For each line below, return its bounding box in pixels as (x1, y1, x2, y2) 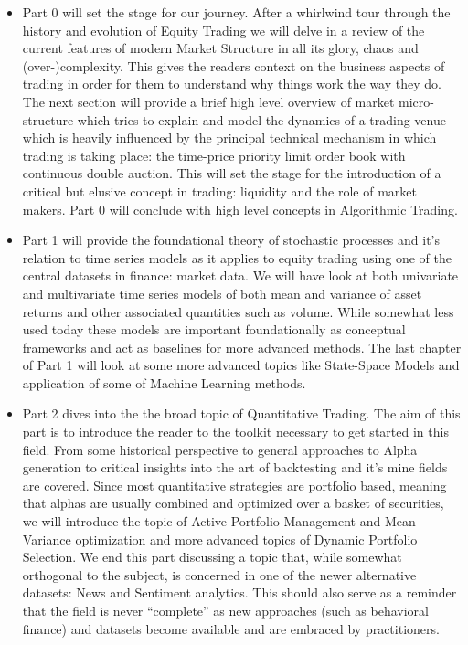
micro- (399, 91, 434, 111)
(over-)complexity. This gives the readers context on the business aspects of (22, 56, 445, 75)
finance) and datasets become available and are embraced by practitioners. (22, 619, 440, 638)
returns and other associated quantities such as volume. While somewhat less (22, 301, 454, 321)
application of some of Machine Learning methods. (22, 373, 306, 392)
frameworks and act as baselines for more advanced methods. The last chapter (22, 337, 462, 356)
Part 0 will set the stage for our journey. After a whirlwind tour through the (22, 3, 451, 21)
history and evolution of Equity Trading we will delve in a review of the (22, 20, 425, 39)
